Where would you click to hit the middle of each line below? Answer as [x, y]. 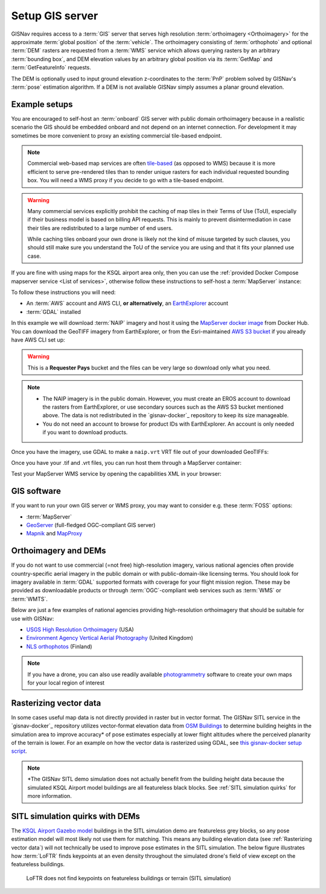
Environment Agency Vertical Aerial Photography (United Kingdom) [110, 638]
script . [19, 751]
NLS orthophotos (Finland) [59, 647]
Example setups [42, 104]
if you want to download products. [85, 432]
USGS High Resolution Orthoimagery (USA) [80, 630]
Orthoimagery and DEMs [59, 551]
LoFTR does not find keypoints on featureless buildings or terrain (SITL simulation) [129, 878]
